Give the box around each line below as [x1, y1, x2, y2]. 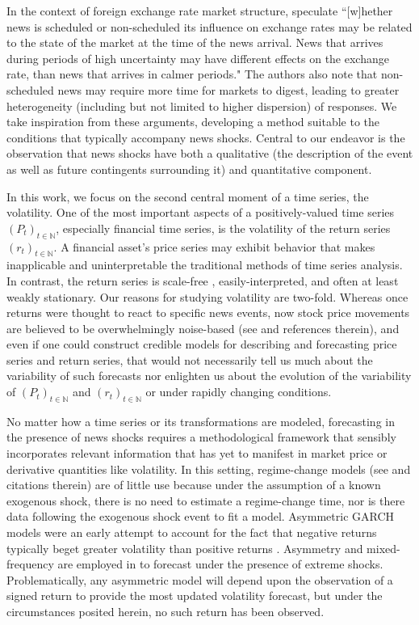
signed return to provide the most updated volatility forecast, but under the [6, 587, 383, 604]
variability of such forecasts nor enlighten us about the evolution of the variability [6, 367, 412, 384]
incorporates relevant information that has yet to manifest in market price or [6, 445, 388, 462]
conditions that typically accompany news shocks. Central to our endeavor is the [6, 129, 405, 146]
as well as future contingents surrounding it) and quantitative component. [6, 160, 372, 177]
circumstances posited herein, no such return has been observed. [6, 602, 325, 619]
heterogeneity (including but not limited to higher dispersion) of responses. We [6, 97, 397, 114]
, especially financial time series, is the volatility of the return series [56, 219, 391, 236]
